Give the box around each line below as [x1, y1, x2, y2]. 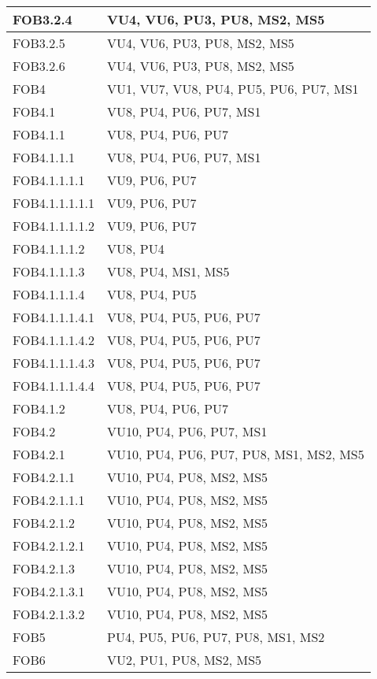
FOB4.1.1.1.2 [13, 239, 85, 258]
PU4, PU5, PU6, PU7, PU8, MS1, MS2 [107, 628, 325, 646]
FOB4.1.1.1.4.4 [13, 377, 95, 395]
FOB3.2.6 [13, 57, 65, 75]
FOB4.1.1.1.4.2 [13, 331, 95, 349]
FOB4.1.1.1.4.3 [13, 354, 95, 372]
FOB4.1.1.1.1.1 [13, 194, 95, 212]
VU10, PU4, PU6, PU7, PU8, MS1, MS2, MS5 [107, 445, 364, 463]
